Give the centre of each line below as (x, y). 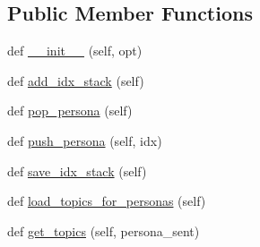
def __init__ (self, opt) (75, 51)
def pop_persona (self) (70, 111)
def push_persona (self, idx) (85, 140)
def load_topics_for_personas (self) (107, 201)
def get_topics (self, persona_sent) (104, 230)
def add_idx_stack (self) (76, 80)
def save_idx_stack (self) (77, 170)
